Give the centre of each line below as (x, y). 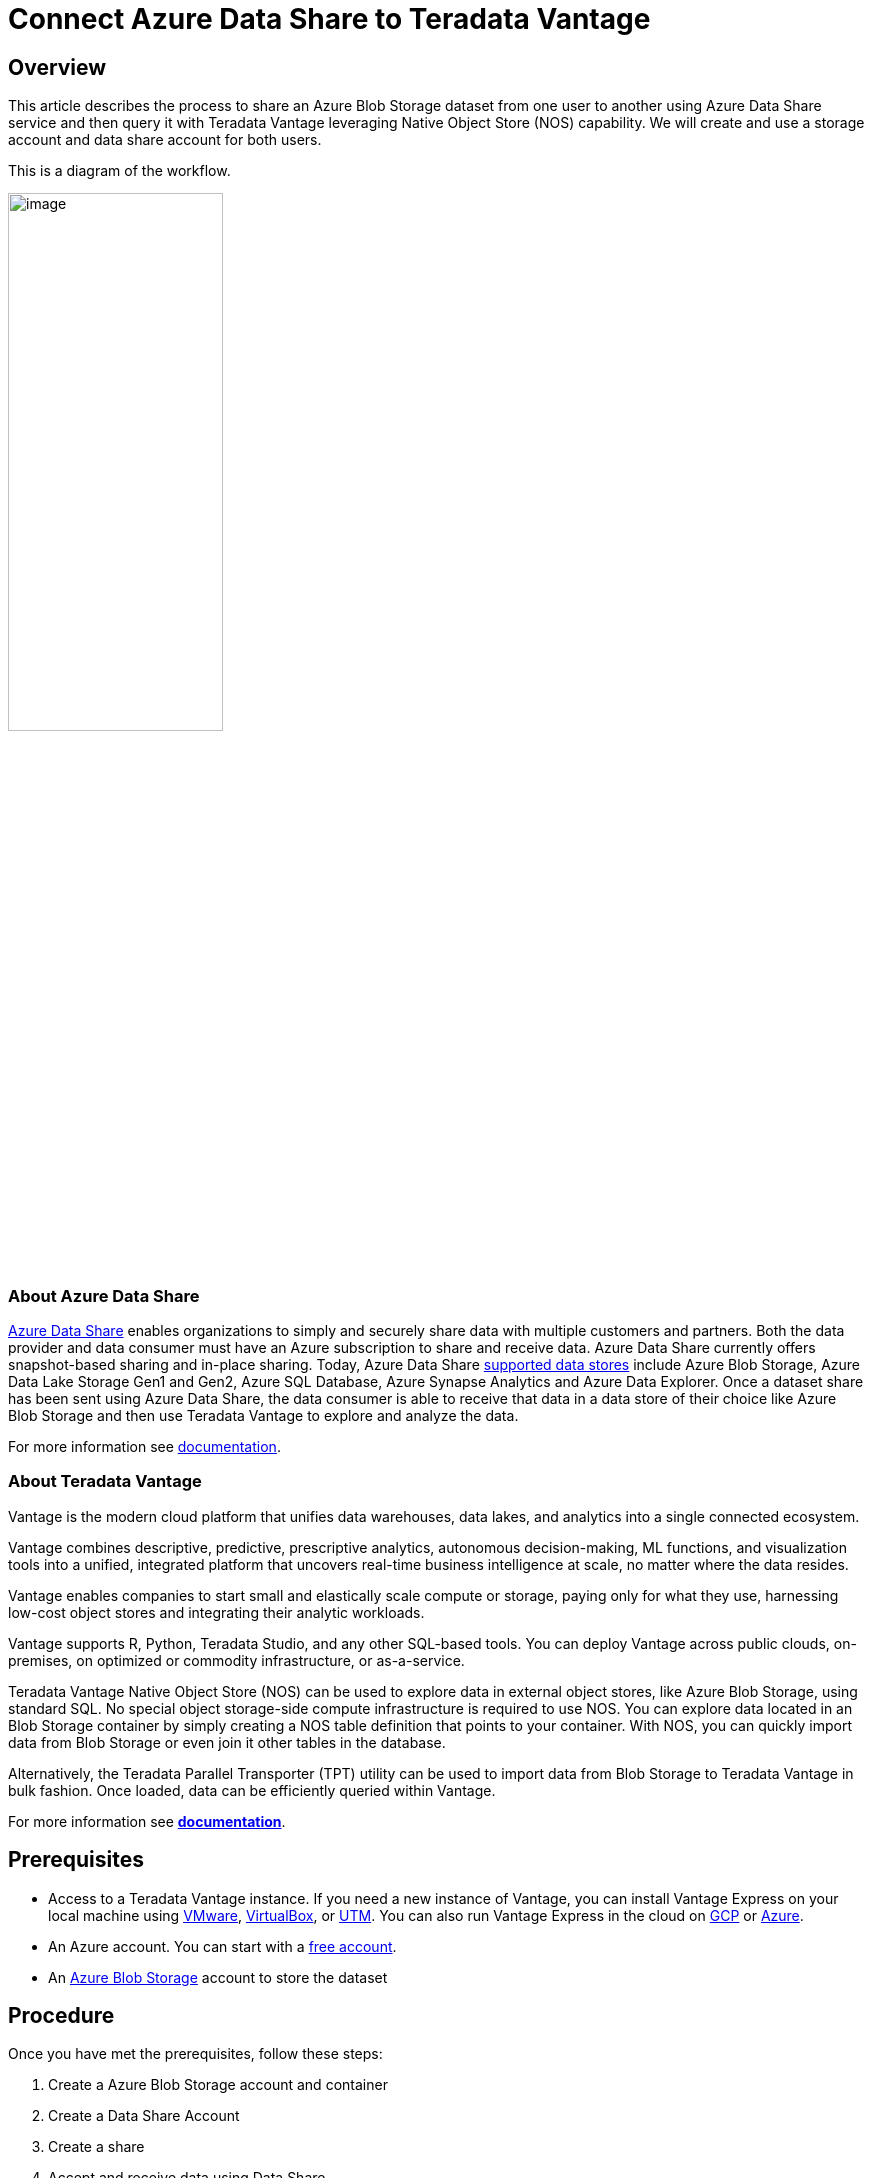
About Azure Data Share (104, 1295)
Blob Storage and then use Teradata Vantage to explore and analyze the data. (263, 1415)
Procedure (61, 2015)
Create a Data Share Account (144, 2116)
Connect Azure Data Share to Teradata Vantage (329, 19)
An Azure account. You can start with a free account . (222, 1946)
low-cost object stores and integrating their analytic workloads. (216, 1612)
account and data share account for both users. (165, 140)
